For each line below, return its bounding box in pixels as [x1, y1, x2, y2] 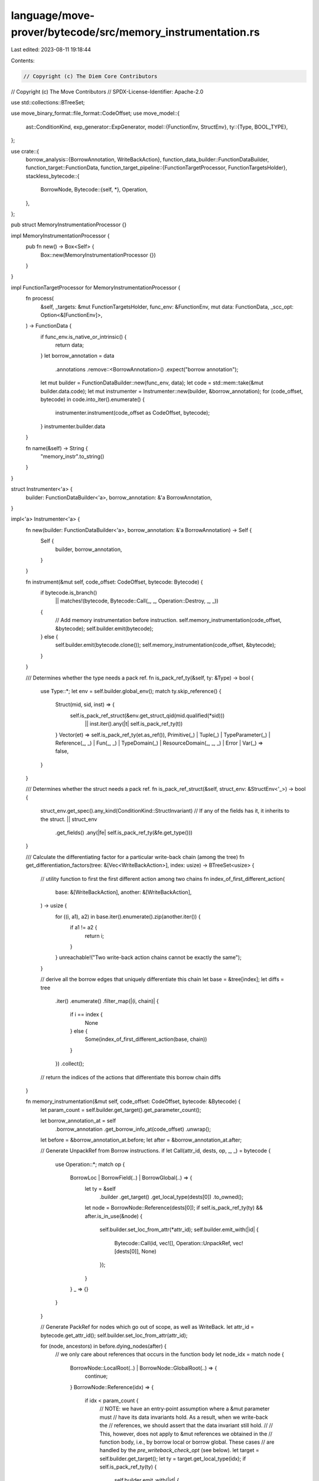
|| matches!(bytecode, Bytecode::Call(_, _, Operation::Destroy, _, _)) [55, 597, 219, 604]
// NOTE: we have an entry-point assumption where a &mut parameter [99, 1405, 270, 1412]
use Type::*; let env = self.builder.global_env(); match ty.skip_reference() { [40, 687, 222, 694]
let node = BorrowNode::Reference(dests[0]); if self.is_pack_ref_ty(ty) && [84, 1204, 263, 1211]
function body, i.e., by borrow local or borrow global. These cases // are [99, 1438, 275, 1445]
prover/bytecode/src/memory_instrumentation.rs [11, 25, 260, 39]
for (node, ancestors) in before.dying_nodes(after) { [40, 1342, 167, 1350]
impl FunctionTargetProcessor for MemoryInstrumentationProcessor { [11, 284, 181, 291]
